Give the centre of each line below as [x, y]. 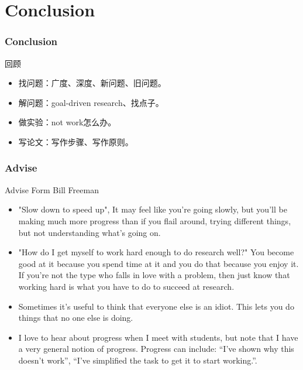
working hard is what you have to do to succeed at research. [126, 286]
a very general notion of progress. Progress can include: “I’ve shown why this [156, 349]
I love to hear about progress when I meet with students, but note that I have [158, 337]
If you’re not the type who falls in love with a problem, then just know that [154, 275]
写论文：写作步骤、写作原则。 [76, 141]
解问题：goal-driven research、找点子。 [91, 102]
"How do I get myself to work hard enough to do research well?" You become [156, 252]
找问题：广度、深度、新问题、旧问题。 [92, 83]
